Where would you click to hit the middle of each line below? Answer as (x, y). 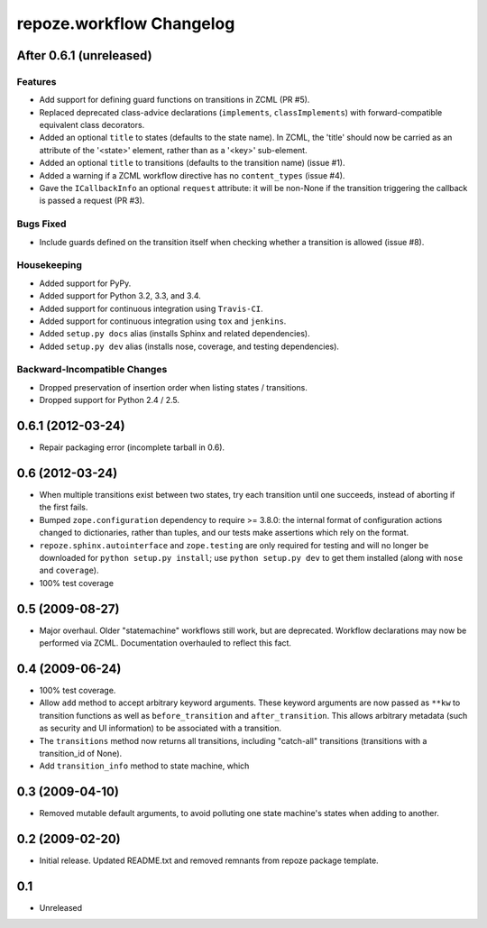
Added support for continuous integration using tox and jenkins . (163, 321)
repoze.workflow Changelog (126, 23)
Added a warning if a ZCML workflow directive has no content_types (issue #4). (192, 175)
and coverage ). (69, 570)
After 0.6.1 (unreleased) (84, 55)
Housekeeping (50, 265)
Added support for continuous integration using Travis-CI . (151, 308)
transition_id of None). (81, 753)
